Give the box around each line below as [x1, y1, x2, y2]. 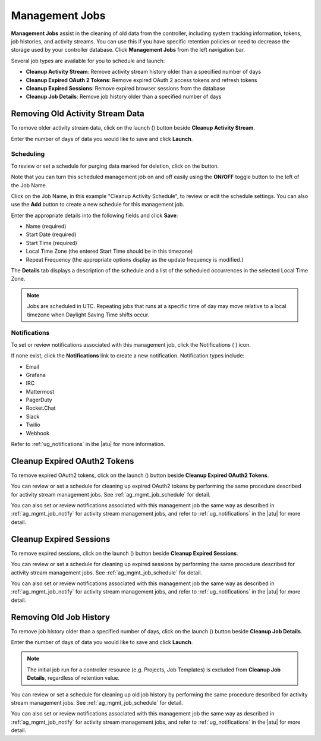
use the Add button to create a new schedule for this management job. [11, 201, 184, 208]
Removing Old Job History [11, 612, 110, 622]
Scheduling [11, 150, 45, 158]
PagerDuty [26, 396, 53, 404]
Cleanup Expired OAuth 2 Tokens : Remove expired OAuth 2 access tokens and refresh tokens [26, 76, 257, 83]
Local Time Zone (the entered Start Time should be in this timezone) [26, 247, 193, 255]
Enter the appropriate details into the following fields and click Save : [11, 212, 178, 219]
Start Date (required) [26, 231, 77, 238]
